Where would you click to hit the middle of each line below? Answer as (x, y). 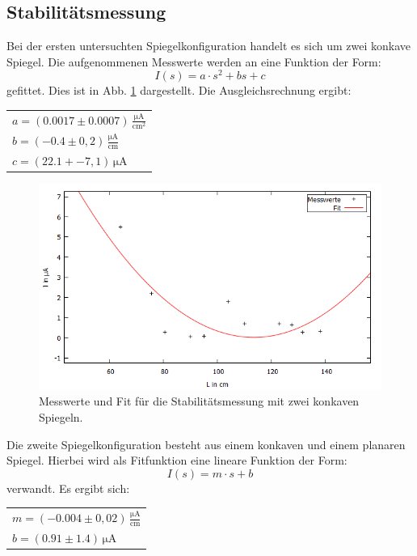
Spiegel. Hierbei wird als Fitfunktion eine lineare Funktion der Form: (177, 460)
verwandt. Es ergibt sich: (68, 488)
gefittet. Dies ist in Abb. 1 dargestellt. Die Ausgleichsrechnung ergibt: (179, 90)
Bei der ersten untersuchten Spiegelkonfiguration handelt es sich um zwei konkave (208, 46)
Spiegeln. (61, 416)
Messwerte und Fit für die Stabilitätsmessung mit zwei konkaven (199, 401)
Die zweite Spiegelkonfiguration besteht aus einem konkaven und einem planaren (206, 444)
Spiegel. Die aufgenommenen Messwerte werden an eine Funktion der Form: (194, 61)
